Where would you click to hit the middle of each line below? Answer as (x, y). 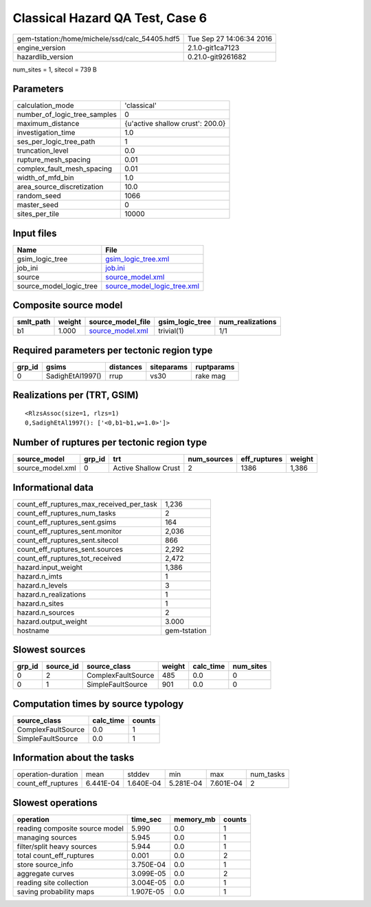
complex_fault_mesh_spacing (65, 169)
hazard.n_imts (40, 576)
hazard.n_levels (42, 585)
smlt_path (34, 322)
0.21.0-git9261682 (217, 56)
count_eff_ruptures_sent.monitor (69, 531)
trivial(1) (171, 331)
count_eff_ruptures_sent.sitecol (68, 540)
